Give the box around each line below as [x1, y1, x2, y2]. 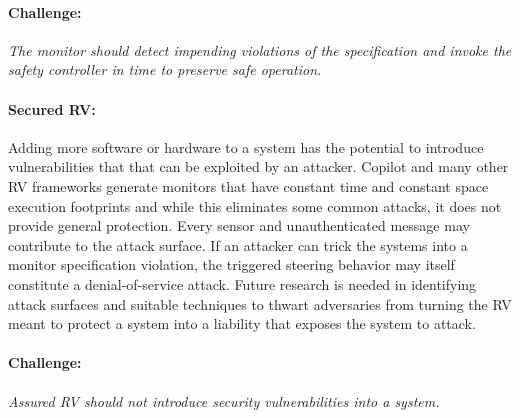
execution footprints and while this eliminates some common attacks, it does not [8, 195, 502, 216]
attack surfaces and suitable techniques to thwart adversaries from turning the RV [8, 293, 512, 314]
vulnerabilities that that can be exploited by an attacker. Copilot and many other [8, 156, 509, 177]
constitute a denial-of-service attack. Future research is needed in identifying [8, 273, 477, 294]
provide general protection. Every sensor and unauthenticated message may [8, 215, 470, 236]
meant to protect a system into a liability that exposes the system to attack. [8, 313, 476, 334]
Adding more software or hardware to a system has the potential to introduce [8, 136, 484, 157]
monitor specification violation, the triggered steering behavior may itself [8, 254, 455, 275]
